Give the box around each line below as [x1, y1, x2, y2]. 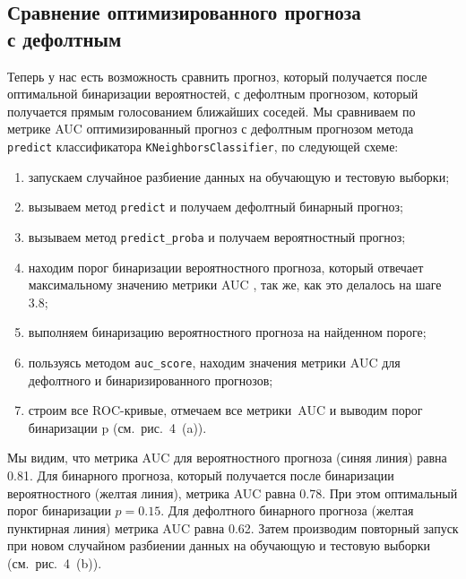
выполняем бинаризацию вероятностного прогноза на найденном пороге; [28, 323, 427, 341]
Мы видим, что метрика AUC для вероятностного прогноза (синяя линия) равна [7, 448, 447, 467]
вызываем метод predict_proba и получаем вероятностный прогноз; [28, 227, 406, 246]
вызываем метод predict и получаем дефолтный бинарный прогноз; [28, 197, 403, 216]
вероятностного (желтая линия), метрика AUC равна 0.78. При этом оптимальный [7, 483, 458, 502]
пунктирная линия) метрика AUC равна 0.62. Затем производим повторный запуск [7, 518, 459, 537]
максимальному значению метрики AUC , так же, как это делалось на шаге [28, 275, 442, 294]
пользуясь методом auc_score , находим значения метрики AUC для [28, 352, 401, 371]
